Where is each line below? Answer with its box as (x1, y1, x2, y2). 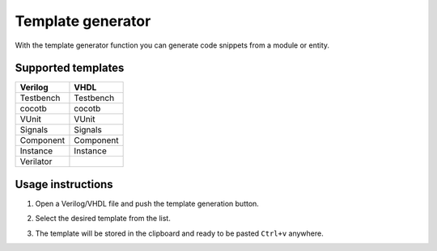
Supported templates (15, 61, 125, 75)
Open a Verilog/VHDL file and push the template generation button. (35, 199, 259, 208)
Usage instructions (15, 178, 113, 191)
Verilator (19, 156, 53, 167)
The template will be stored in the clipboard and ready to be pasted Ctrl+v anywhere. (35, 228, 324, 238)
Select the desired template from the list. (35, 214, 172, 224)
